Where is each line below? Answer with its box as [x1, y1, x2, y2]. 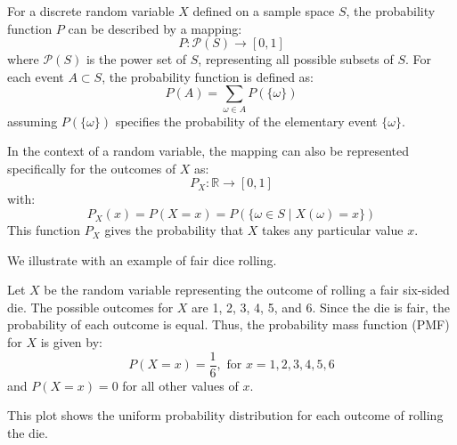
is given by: [40, 333, 102, 352]
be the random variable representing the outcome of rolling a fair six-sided [44, 280, 450, 299]
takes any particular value [262, 221, 404, 239]
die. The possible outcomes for [7, 297, 174, 316]
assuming [7, 111, 58, 130]
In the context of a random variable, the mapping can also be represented [7, 142, 410, 160]
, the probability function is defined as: [102, 67, 314, 85]
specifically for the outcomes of [7, 158, 176, 177]
